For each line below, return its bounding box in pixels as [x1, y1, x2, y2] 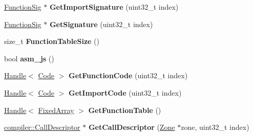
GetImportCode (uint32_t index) [69, 87, 182, 98]
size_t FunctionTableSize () [4, 36, 99, 47]
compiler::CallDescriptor [4, 122, 80, 132]
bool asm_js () [4, 53, 54, 63]
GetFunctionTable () [88, 104, 161, 115]
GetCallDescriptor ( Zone [88, 122, 175, 132]
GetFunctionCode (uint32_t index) [69, 70, 188, 81]
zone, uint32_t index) [181, 122, 249, 132]
